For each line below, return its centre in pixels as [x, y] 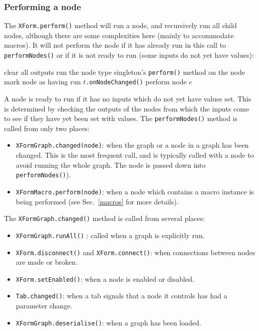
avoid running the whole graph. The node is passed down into [111, 164]
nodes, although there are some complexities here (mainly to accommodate [119, 35]
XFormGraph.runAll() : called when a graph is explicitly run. [110, 235]
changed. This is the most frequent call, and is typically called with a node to [135, 155]
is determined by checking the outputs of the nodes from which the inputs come [127, 108]
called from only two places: [47, 128]
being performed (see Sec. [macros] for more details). [97, 201]
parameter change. [44, 306]
